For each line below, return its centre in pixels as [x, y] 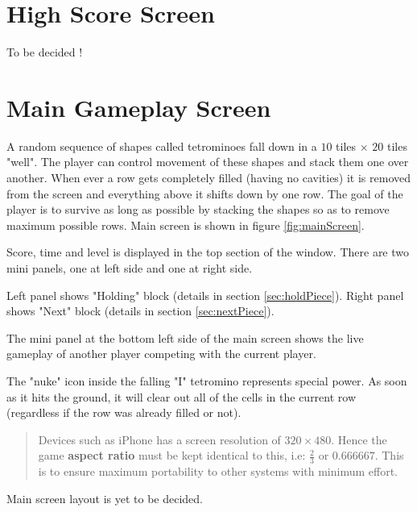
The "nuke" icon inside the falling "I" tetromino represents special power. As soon [207, 380]
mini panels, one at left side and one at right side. [130, 268]
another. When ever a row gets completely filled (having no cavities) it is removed [209, 178]
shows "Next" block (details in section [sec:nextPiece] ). [140, 311]
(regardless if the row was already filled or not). [124, 412]
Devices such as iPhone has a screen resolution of [159, 439]
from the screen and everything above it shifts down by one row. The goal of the [205, 193]
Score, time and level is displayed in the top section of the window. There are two [208, 252]
